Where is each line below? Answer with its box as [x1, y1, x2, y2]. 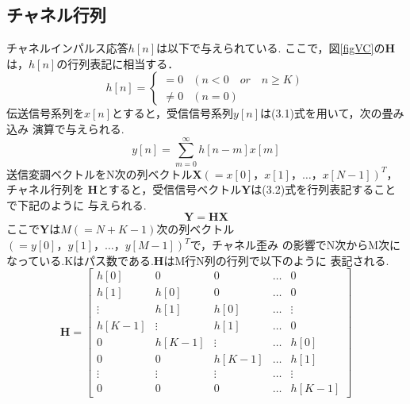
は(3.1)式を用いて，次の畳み [260, 105, 404, 121]
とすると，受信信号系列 [112, 105, 234, 121]
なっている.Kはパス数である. [6, 252, 154, 268]
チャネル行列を [6, 181, 84, 198]
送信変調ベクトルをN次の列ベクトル [6, 165, 193, 182]
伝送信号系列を [6, 105, 84, 121]
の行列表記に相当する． [56, 55, 179, 71]
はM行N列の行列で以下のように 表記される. [163, 252, 389, 268]
